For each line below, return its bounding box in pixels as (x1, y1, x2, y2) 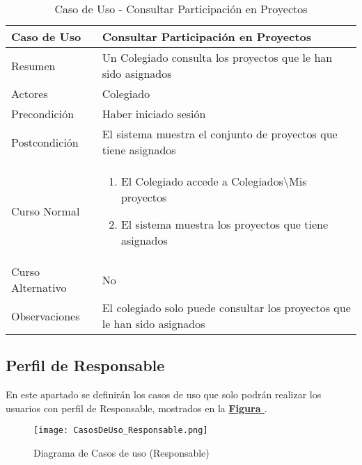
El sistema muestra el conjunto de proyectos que (102, 126, 338, 142)
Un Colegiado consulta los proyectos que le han (102, 49, 333, 65)
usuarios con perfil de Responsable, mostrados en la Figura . (6, 400, 267, 415)
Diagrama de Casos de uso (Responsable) (33, 446, 210, 460)
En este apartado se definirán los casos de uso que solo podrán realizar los (6, 387, 322, 402)
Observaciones (11, 307, 80, 324)
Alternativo (11, 279, 67, 295)
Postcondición (11, 133, 79, 150)
